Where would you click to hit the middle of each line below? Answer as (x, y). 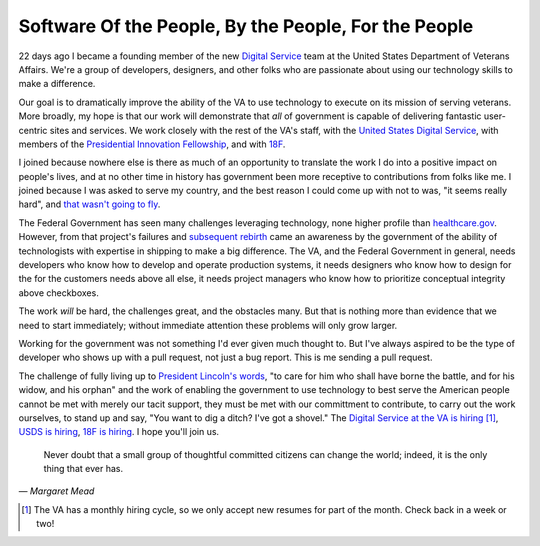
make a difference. (57, 84)
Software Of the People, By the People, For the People (246, 26)
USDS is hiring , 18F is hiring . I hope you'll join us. (119, 432)
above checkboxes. (58, 292)
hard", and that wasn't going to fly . (89, 204)
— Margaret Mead (56, 491)
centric (33, 130)
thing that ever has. (83, 469)
